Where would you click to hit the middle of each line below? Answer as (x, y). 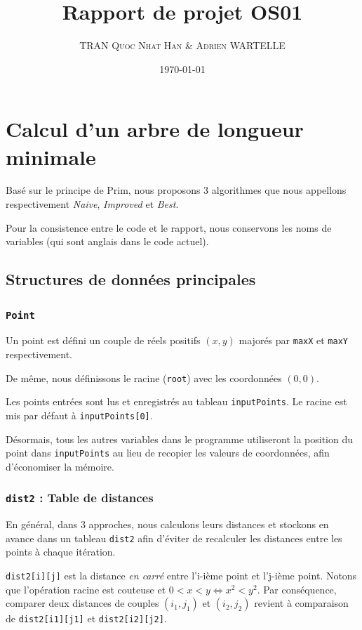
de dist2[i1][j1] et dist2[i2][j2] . (86, 618)
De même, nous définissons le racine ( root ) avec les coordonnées (144, 378)
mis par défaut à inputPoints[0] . (79, 415)
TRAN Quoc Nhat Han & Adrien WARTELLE (182, 45)
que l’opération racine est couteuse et (86, 589)
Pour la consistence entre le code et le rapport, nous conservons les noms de (169, 227)
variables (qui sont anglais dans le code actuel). (107, 241)
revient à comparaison (301, 603)
